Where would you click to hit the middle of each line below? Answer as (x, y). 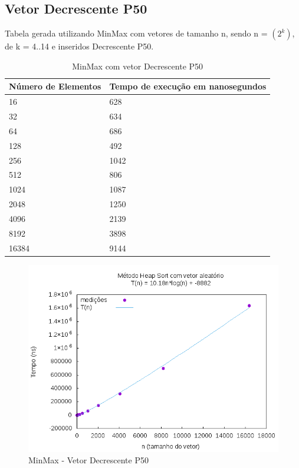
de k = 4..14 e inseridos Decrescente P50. (79, 46)
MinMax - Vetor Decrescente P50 (88, 460)
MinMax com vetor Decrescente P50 (138, 66)
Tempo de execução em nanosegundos (188, 86)
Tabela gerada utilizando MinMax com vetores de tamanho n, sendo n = (136, 33)
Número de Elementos (55, 86)
